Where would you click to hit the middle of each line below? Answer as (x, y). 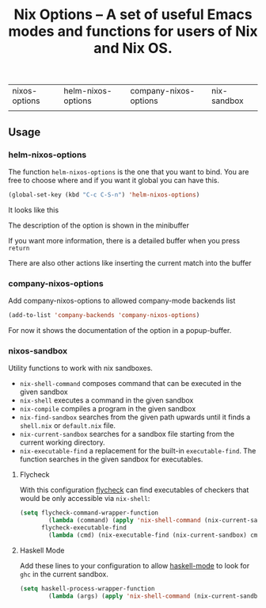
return (19, 248)
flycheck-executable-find (84, 528)
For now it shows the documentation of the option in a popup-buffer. (120, 330)
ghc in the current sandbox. (64, 574)
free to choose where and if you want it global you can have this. (114, 180)
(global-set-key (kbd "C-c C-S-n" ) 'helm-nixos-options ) (104, 195)
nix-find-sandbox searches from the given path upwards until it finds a (135, 417)
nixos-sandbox (38, 350)
